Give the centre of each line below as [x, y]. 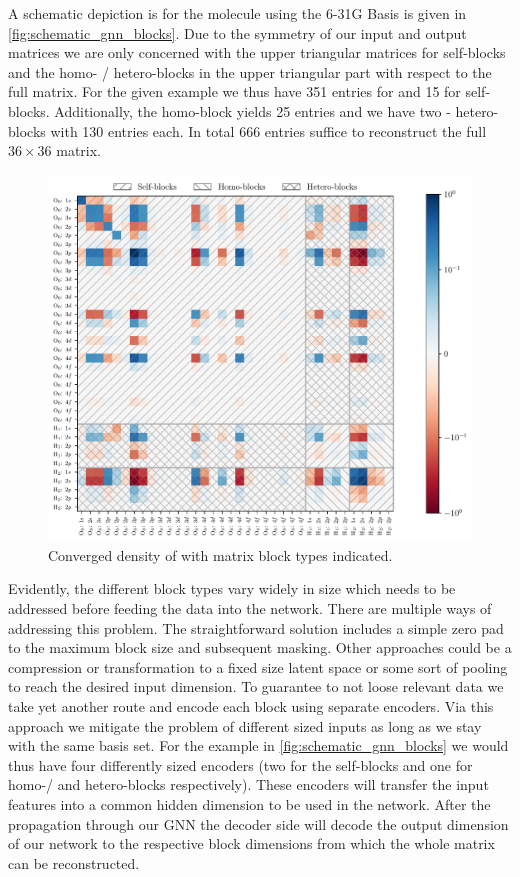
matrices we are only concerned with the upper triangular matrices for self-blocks [257, 52]
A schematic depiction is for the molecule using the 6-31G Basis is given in [237, 13]
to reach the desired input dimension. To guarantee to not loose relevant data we [256, 686]
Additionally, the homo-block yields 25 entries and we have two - [252, 110]
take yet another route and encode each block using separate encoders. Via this [251, 705]
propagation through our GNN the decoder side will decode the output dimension [258, 823]
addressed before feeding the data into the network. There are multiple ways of [250, 607]
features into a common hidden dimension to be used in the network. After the [249, 803]
